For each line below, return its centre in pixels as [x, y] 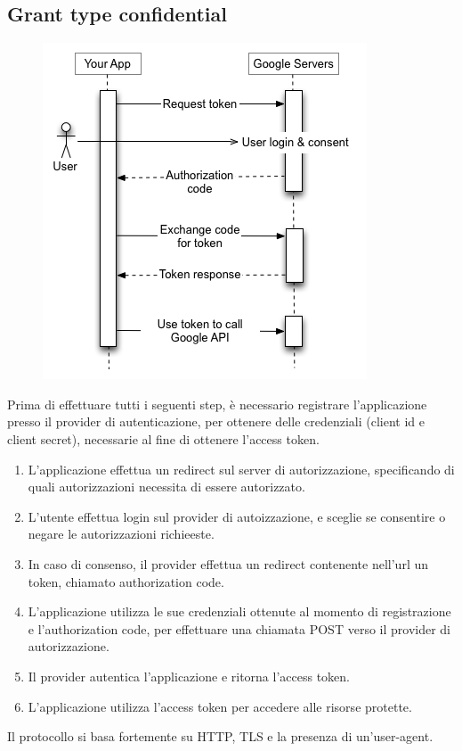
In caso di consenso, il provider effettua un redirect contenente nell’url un [228, 563]
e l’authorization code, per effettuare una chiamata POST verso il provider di [239, 628]
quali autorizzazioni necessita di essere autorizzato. [166, 487]
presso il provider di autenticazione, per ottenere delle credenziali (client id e [216, 421]
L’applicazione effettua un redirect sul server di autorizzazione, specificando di [241, 469]
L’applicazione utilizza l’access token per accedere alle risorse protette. [220, 706]
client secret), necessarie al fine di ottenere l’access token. [163, 438]
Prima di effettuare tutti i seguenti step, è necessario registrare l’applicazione [217, 404]
